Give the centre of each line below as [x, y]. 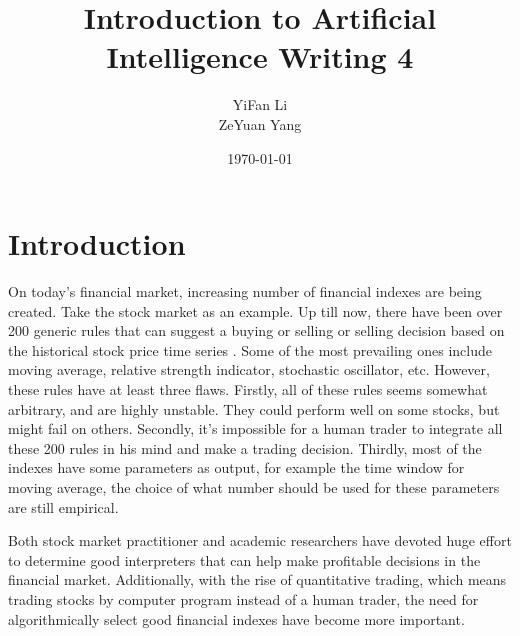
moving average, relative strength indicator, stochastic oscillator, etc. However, [249, 369]
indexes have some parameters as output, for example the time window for [236, 467]
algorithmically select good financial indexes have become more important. [236, 618]
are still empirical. [63, 506]
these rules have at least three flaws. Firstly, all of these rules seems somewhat [248, 389]
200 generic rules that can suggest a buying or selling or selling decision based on [256, 330]
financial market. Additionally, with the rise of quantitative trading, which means [257, 579]
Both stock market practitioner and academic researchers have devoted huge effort [260, 540]
